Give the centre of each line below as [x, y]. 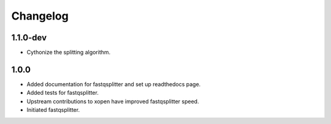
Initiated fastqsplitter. [53, 110]
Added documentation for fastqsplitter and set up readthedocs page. [114, 84]
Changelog [40, 16]
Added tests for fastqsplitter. [63, 93]
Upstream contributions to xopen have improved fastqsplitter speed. [113, 101]
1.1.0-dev [29, 38]
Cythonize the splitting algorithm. [69, 53]
